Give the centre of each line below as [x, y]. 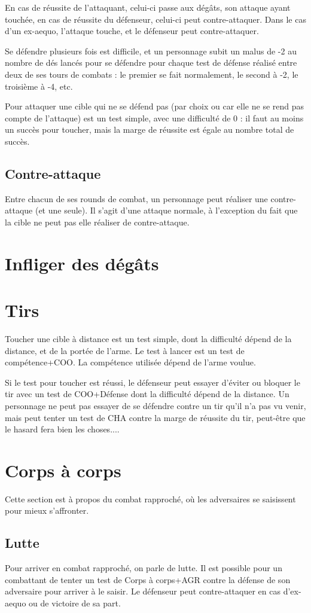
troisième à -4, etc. [39, 86]
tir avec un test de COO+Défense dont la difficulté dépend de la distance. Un [147, 394]
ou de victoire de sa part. [75, 603]
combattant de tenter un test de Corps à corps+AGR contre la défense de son [148, 579]
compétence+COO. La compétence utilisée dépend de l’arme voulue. [130, 362]
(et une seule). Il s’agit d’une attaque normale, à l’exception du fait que [166, 210]
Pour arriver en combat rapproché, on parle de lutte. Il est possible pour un [144, 568]
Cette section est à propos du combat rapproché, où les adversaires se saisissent [150, 498]
